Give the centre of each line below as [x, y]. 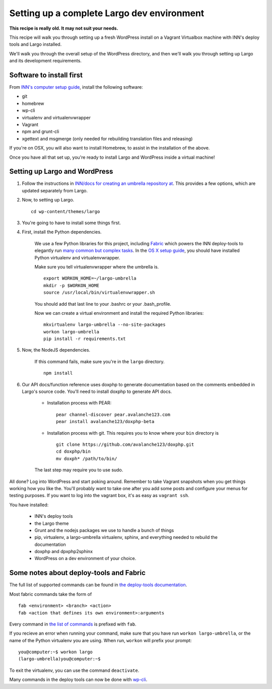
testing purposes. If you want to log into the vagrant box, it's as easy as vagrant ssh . [99, 496]
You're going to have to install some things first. [71, 223]
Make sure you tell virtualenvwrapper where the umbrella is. [97, 266]
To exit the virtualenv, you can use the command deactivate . [74, 670]
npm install [58, 373]
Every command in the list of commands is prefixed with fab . [73, 624]
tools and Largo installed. [36, 44]
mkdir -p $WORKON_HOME [72, 285]
